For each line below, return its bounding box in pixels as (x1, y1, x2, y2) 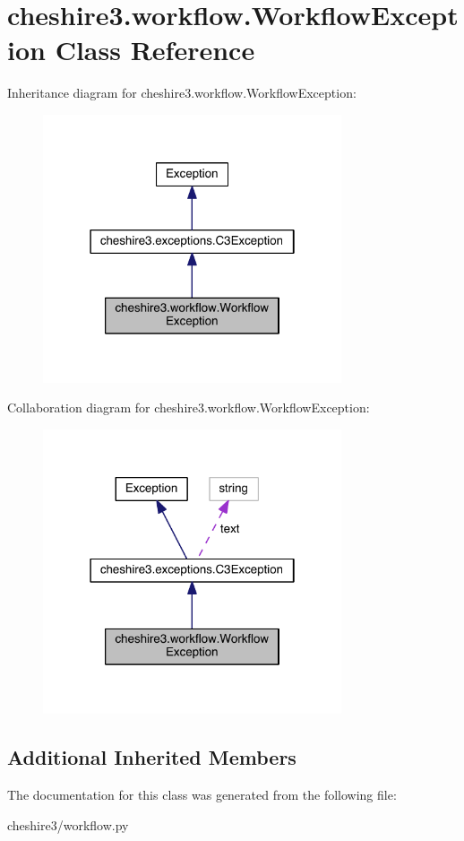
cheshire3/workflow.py (7, 815, 129, 834)
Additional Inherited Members (7, 743, 296, 771)
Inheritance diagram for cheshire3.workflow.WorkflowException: (7, 83, 357, 102)
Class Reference (55, 31, 255, 68)
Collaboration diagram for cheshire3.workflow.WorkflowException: (7, 398, 370, 417)
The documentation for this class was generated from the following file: (7, 785, 397, 803)
